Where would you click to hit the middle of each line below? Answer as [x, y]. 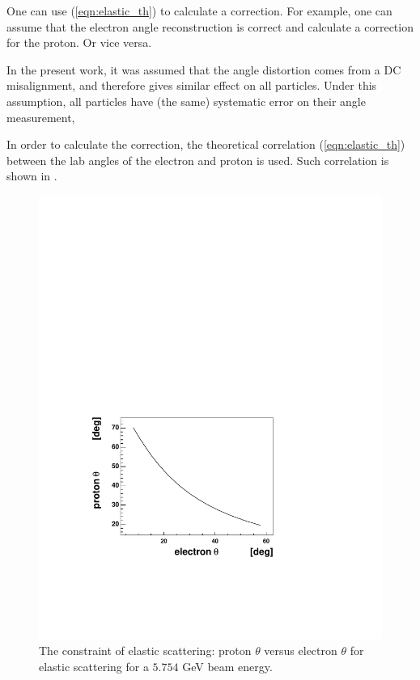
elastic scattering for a [94, 667]
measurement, [41, 117]
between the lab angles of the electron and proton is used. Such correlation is [198, 160]
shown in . [32, 176]
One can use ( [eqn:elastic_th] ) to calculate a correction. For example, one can [199, 11]
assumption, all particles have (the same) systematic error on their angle [186, 101]
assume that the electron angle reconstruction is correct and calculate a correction [210, 26]
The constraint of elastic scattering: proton [145, 650]
